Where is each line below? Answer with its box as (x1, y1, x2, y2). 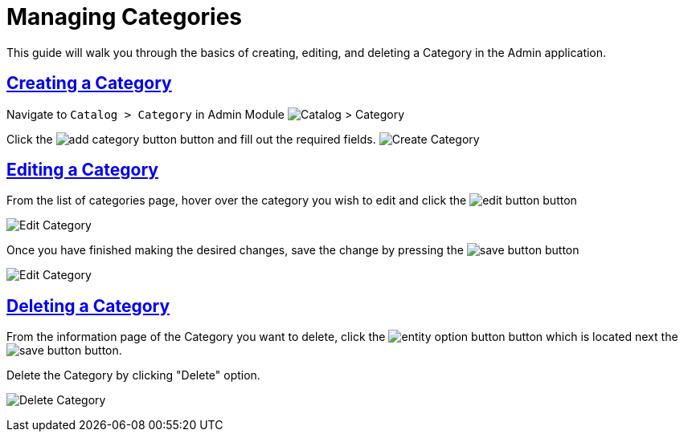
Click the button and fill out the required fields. (6, 132, 376, 146)
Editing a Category (6, 160, 158, 180)
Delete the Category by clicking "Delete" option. (6, 368, 260, 383)
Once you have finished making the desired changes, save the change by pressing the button (6, 243, 580, 258)
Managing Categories (6, 3, 243, 30)
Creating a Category (6, 73, 172, 94)
